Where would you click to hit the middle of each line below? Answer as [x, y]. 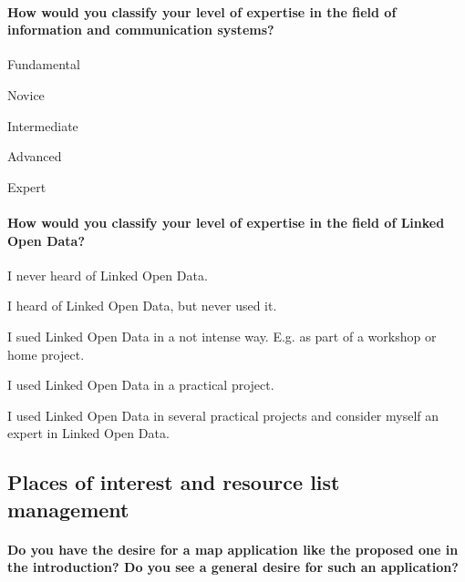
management [68, 509]
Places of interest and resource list [174, 482]
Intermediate [43, 125]
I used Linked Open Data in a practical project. [141, 385]
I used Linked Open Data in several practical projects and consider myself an [223, 415]
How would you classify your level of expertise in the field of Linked [226, 222]
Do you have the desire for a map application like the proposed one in [233, 549]
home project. [46, 354]
